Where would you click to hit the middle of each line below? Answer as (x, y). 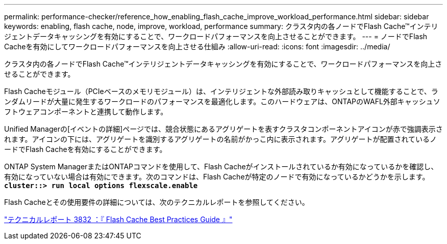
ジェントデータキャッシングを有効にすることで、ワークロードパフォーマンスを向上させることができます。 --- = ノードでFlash (216, 36)
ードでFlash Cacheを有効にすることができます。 (85, 149)
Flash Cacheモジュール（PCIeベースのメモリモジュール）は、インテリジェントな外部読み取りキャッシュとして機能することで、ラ (221, 91)
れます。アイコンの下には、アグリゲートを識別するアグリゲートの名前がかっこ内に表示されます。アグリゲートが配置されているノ (220, 139)
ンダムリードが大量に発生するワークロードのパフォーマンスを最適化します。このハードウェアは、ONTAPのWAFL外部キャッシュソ (222, 101)
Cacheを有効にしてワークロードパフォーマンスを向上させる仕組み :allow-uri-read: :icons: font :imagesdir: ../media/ (197, 47)
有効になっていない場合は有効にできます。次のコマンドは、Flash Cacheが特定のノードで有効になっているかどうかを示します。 (217, 177)
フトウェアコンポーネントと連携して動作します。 (86, 112)
